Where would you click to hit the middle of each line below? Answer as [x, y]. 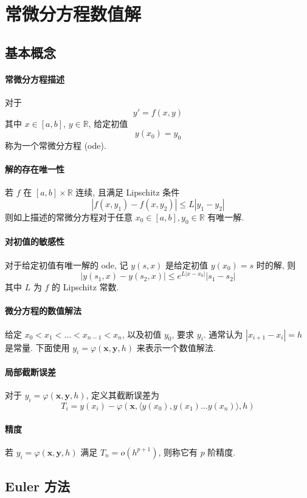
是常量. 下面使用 [37, 347]
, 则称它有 [178, 452]
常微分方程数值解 [73, 14]
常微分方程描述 [35, 79]
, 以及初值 [142, 334]
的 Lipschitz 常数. [85, 287]
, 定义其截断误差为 [123, 395]
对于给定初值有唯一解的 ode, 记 [67, 264]
